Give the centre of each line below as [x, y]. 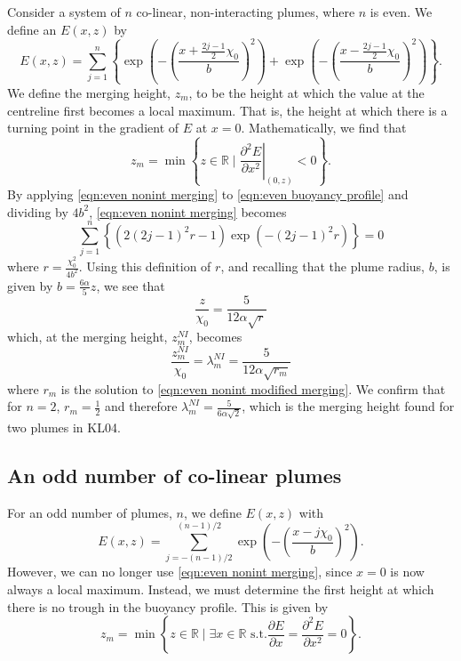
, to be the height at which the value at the [306, 92]
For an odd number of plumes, [90, 512]
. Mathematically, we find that [324, 128]
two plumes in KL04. [64, 427]
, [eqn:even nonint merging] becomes [188, 211]
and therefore [141, 406]
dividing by [38, 211]
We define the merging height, [89, 92]
